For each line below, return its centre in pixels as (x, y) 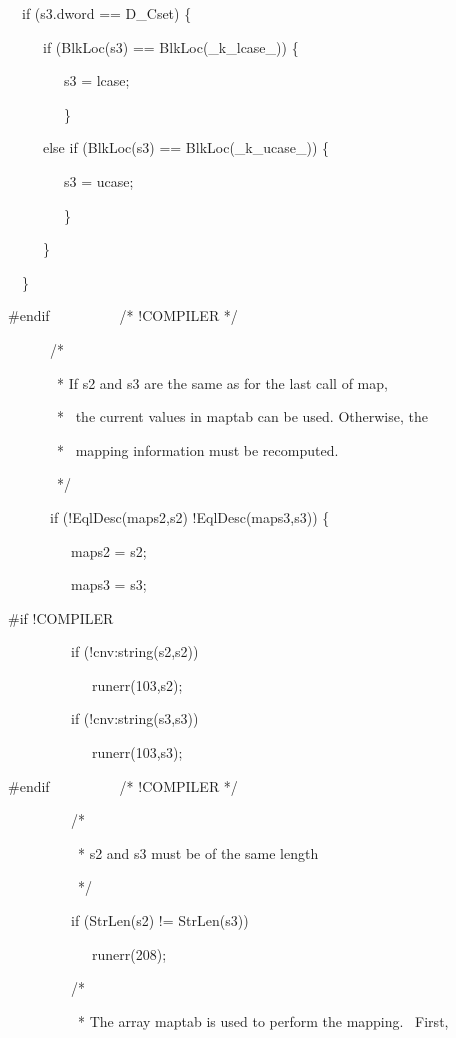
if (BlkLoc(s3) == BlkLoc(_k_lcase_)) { (170, 46)
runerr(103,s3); (137, 752)
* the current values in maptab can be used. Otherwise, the (242, 416)
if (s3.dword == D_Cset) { (106, 13)
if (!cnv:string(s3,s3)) (134, 718)
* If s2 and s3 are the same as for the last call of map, (222, 382)
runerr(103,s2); (137, 684)
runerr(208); (129, 953)
